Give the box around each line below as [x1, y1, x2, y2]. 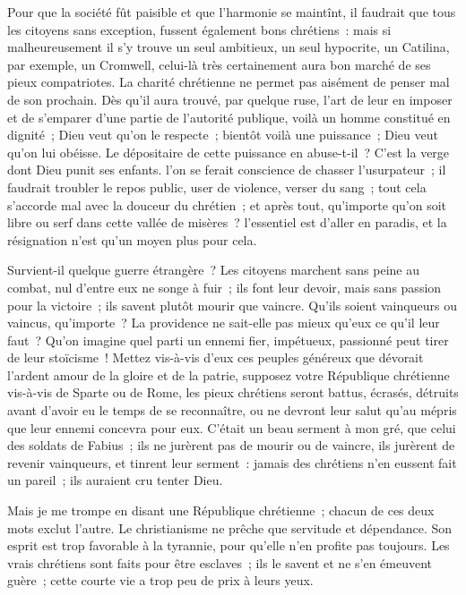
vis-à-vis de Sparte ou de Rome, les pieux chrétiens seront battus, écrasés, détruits [7, 383, 459, 402]
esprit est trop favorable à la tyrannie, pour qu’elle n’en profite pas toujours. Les [7, 536, 450, 555]
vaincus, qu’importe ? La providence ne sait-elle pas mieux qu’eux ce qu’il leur [7, 313, 440, 332]
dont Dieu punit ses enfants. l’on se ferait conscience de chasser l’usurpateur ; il [7, 160, 446, 179]
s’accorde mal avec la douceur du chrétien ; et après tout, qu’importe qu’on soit [7, 195, 447, 214]
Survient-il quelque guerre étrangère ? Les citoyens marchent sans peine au [7, 260, 419, 279]
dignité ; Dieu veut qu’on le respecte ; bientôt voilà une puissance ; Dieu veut [7, 125, 438, 144]
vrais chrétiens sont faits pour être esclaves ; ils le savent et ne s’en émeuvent [7, 553, 433, 572]
